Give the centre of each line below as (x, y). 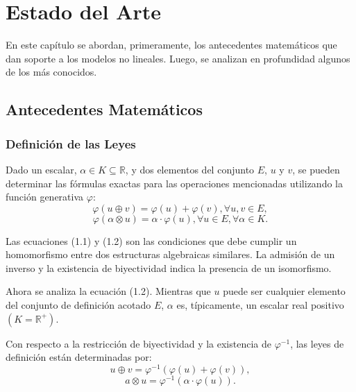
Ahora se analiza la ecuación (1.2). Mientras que (108, 291)
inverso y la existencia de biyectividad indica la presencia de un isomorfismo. (169, 267)
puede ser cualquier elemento (284, 291)
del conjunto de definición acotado (78, 305)
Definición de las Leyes (71, 143)
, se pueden (316, 169)
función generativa (45, 197)
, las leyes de (317, 343)
